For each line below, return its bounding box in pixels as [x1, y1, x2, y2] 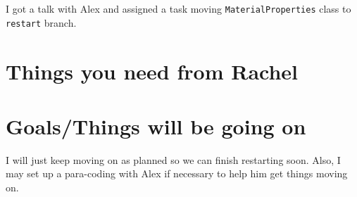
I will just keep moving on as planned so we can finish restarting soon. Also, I [6, 152, 341, 167]
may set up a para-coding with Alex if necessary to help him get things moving [6, 166, 348, 181]
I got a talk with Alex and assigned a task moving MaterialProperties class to [6, 1, 351, 15]
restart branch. [6, 15, 77, 30]
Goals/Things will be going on [6, 111, 306, 140]
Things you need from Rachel [6, 56, 299, 85]
